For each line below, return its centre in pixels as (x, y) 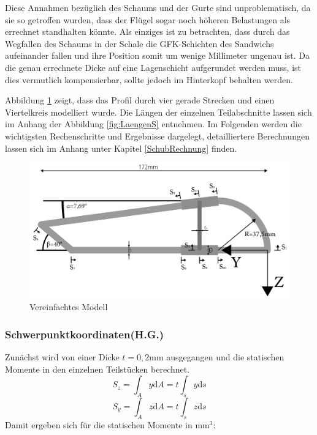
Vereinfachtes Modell (69, 307)
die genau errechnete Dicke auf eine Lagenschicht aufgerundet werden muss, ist (153, 67)
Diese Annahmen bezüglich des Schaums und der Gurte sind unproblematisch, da (158, 7)
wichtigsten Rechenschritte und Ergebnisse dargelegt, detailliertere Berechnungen (157, 136)
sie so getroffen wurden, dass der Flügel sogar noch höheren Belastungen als (148, 19)
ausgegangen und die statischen (225, 357)
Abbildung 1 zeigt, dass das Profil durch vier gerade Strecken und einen (140, 100)
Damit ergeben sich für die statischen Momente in (99, 424)
